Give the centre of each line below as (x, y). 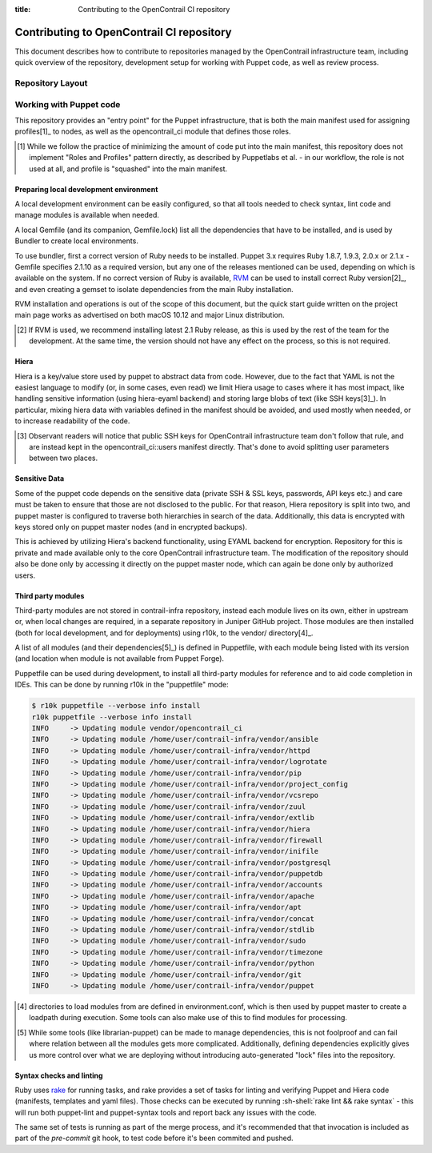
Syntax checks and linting (59, 1075)
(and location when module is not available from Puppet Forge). (119, 659)
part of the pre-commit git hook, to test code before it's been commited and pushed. (154, 1138)
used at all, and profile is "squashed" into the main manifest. (128, 169)
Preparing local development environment (86, 189)
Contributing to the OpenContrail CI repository (154, 9)
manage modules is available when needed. (87, 215)
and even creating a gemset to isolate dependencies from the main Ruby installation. (154, 289)
